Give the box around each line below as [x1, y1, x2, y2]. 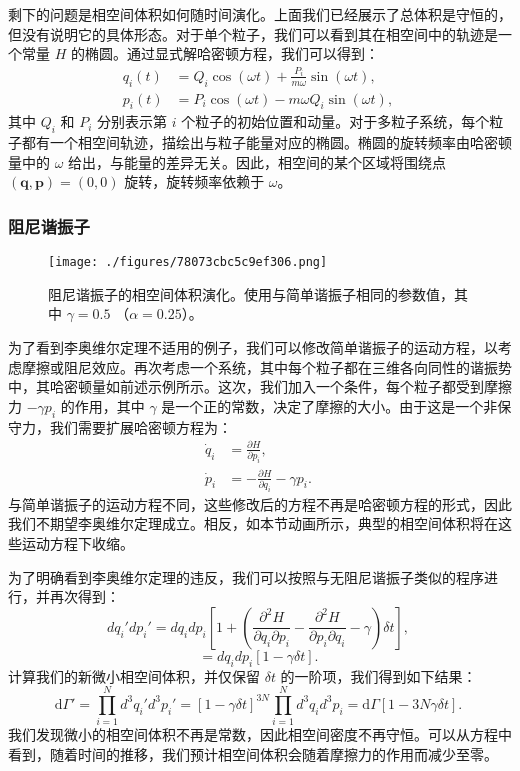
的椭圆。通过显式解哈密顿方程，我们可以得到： [70, 43, 379, 64]
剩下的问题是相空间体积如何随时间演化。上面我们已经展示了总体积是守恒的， [8, 4, 512, 24]
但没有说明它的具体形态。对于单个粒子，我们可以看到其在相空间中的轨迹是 [8, 23, 498, 44]
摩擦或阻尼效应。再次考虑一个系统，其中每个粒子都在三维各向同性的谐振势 [21, 356, 512, 377]
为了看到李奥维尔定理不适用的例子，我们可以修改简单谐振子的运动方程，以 [8, 337, 498, 358]
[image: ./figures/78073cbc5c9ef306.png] [48, 255, 328, 270]
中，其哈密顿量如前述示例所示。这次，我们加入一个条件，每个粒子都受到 [8, 376, 484, 397]
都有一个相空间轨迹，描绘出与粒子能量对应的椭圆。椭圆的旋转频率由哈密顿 [21, 132, 512, 153]
